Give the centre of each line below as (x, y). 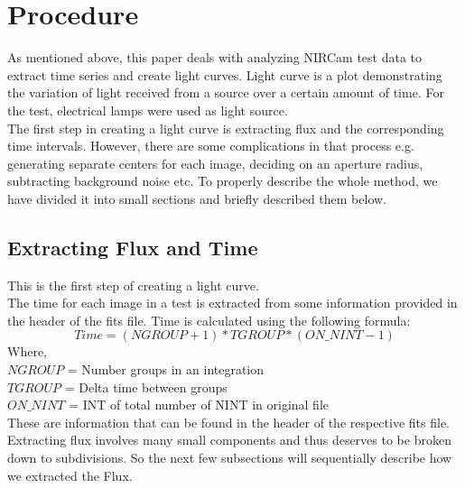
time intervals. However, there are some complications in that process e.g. (211, 146)
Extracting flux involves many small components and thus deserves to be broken (229, 440)
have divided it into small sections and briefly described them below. (197, 198)
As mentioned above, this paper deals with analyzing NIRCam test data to (215, 57)
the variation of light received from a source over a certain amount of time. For (226, 92)
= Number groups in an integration (166, 369)
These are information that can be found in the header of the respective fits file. (228, 422)
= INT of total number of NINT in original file (199, 405)
